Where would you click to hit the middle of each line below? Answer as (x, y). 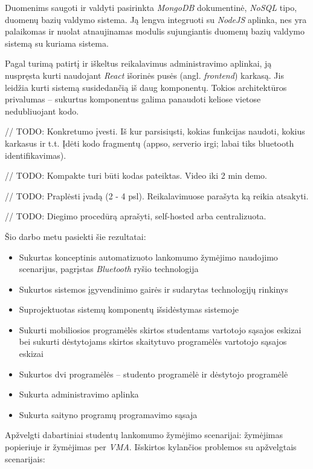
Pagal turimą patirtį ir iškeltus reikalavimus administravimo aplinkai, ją (138, 63)
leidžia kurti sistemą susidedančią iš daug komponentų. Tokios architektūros (146, 87)
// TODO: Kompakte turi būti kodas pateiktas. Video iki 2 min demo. (136, 175)
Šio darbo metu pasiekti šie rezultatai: (76, 236)
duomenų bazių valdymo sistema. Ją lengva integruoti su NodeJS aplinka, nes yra (156, 19)
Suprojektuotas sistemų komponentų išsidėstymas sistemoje (129, 309)
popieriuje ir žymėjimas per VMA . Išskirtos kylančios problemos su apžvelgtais (151, 447)
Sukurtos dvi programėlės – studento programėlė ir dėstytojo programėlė (153, 374)
